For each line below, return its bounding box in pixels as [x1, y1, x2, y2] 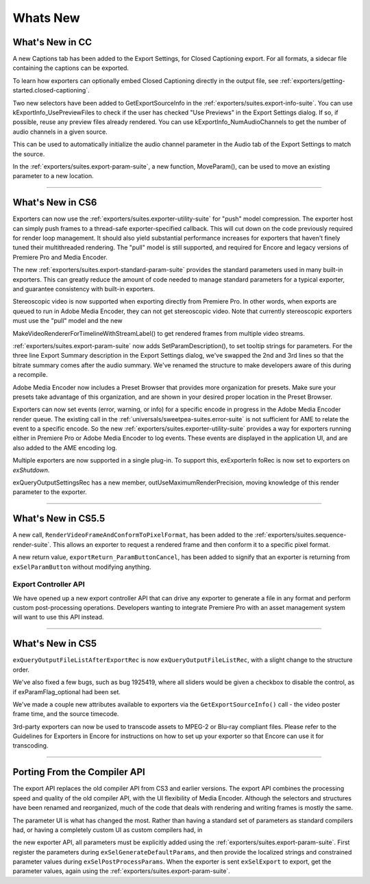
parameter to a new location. [12, 172, 94, 180]
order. [12, 665, 30, 674]
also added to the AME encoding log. [12, 443, 118, 452]
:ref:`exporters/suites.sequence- [254, 531, 347, 539]
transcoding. [12, 741, 49, 750]
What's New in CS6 [12, 197, 97, 208]
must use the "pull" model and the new [12, 317, 123, 325]
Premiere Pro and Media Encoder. [12, 253, 108, 261]
